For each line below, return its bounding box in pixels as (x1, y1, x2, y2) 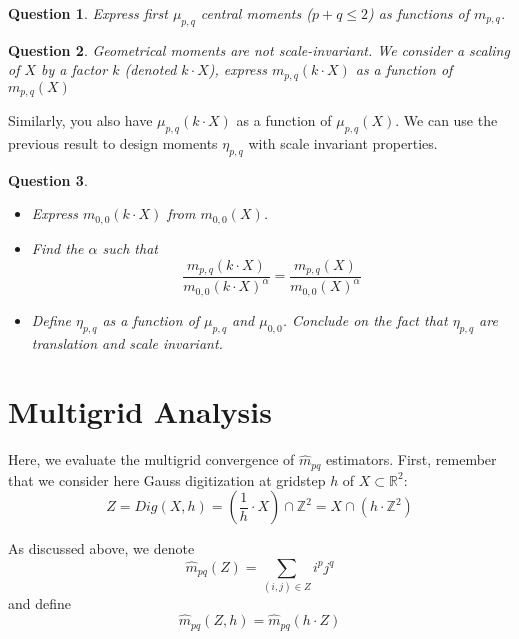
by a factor (41, 59, 108, 80)
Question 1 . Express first (8, 3, 168, 23)
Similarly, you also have (8, 110, 153, 131)
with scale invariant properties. (248, 133, 438, 154)
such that (102, 237, 158, 258)
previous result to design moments (8, 133, 218, 154)
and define (8, 593, 72, 614)
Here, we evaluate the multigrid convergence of (8, 449, 295, 470)
